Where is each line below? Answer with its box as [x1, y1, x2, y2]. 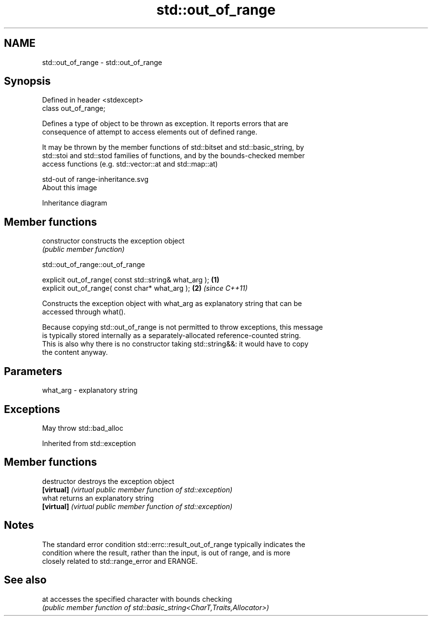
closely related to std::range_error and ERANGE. [42, 556, 198, 565]
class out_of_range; [42, 104, 106, 113]
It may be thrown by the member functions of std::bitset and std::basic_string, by [42, 143, 304, 152]
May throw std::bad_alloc [42, 423, 123, 432]
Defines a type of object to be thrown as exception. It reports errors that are [42, 119, 288, 128]
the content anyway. [42, 348, 108, 357]
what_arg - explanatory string [42, 386, 138, 395]
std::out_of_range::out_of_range [42, 260, 145, 269]
